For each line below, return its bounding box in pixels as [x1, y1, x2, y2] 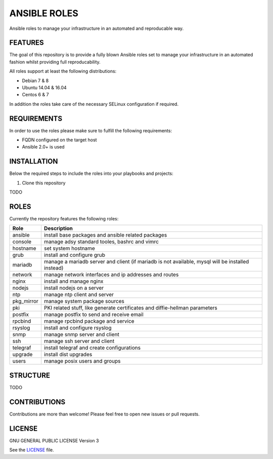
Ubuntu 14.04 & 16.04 [22, 85, 67, 91]
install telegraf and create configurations [43, 345, 141, 352]
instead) [43, 264, 64, 272]
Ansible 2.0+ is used [22, 144, 65, 150]
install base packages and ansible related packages [43, 232, 167, 239]
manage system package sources [43, 298, 125, 305]
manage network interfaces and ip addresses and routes [43, 271, 179, 278]
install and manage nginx [43, 278, 104, 285]
